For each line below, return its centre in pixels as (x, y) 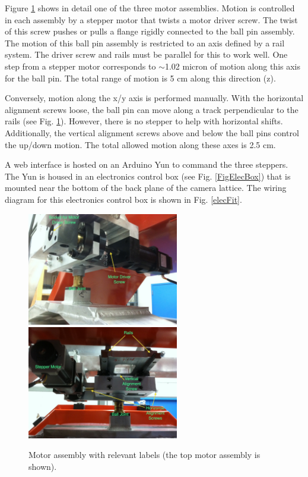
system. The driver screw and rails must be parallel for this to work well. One (146, 54)
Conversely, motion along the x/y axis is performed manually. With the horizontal (154, 98)
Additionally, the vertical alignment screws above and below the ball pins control (152, 132)
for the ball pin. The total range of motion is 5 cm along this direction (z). (140, 78)
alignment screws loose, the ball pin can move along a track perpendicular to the (152, 109)
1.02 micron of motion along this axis (233, 66)
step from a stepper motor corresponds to (80, 66)
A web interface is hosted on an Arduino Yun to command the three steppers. (147, 164)
